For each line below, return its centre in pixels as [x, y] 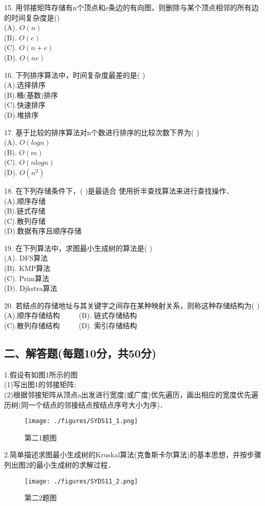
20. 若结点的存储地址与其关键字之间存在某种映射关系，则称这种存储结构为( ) [132, 305]
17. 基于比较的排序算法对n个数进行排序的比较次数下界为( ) [102, 132]
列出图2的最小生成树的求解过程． [59, 465]
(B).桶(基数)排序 [31, 94]
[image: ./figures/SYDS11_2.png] [81, 481]
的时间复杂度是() [32, 17]
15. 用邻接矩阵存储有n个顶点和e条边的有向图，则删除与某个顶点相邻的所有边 [131, 7]
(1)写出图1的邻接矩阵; [40, 384]
